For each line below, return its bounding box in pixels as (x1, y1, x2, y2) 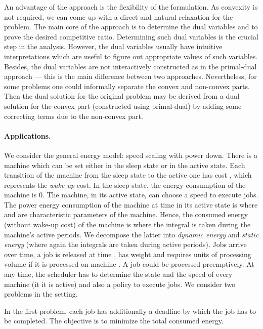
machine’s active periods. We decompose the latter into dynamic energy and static (4, 229, 259, 239)
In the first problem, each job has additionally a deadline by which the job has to (4, 305, 256, 316)
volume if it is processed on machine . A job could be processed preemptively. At (4, 259, 254, 269)
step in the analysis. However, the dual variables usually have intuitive (4, 41, 223, 52)
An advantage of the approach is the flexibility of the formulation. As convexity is (4, 2, 258, 12)
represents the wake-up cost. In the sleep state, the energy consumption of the (4, 179, 246, 190)
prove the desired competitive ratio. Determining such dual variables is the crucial (4, 31, 258, 42)
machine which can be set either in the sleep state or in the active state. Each (4, 159, 245, 170)
